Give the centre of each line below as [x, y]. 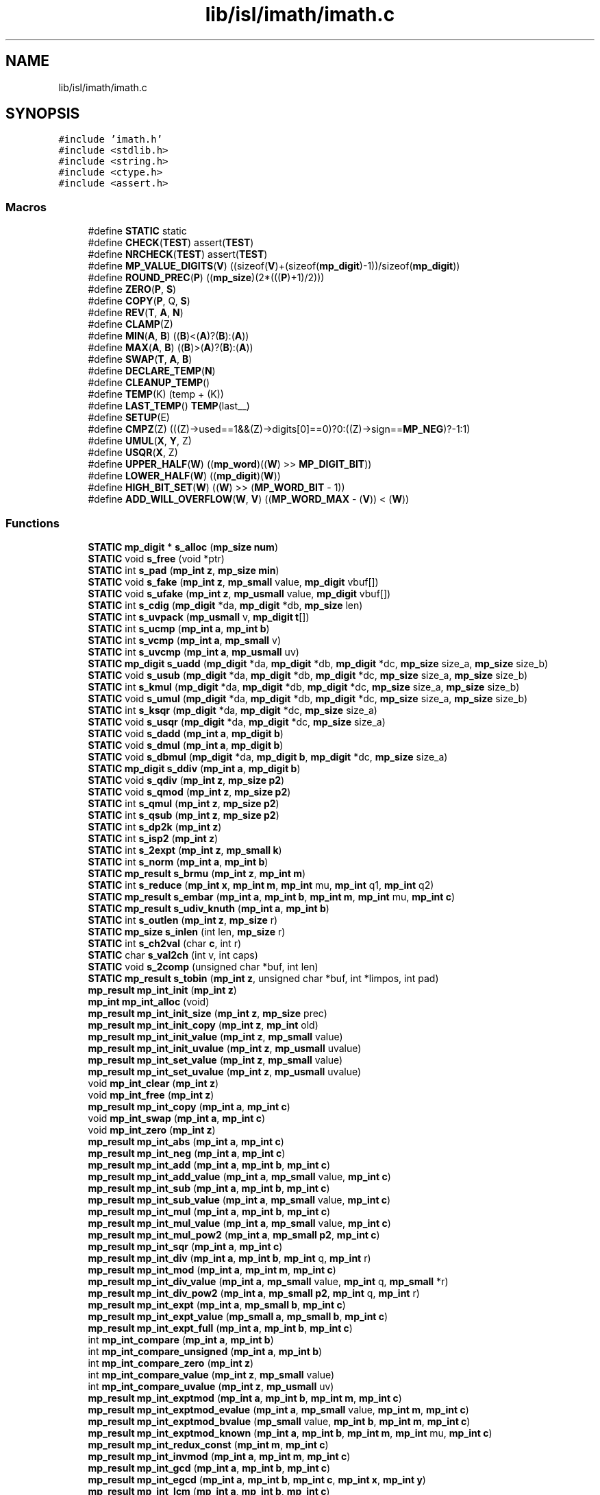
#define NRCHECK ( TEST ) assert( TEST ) [178, 254]
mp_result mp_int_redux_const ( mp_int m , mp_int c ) [208, 1444]
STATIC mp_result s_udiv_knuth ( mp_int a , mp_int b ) [209, 908]
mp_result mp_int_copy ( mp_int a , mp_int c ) [189, 1106]
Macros [26, 207]
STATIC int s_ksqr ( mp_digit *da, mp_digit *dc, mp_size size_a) [233, 710]
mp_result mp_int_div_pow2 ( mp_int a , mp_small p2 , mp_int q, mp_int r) [254, 1293]
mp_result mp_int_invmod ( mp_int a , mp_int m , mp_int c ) [219, 1456]
